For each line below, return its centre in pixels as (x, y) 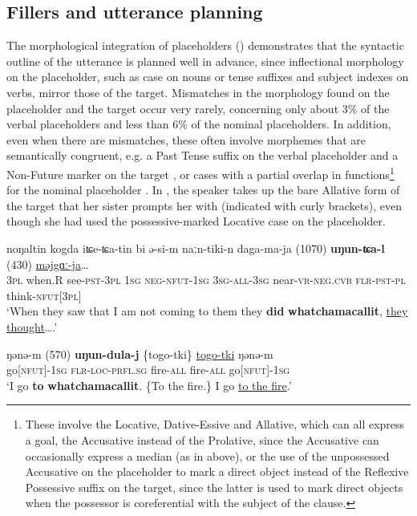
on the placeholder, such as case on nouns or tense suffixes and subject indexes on (208, 77)
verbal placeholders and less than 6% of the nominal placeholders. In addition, (199, 124)
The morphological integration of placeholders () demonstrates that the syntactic (205, 45)
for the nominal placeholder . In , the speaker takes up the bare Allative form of (203, 190)
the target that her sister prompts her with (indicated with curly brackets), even (204, 205)
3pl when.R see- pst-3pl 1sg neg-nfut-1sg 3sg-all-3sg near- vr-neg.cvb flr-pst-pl (206, 280)
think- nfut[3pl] (44, 295)
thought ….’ (32, 326)
